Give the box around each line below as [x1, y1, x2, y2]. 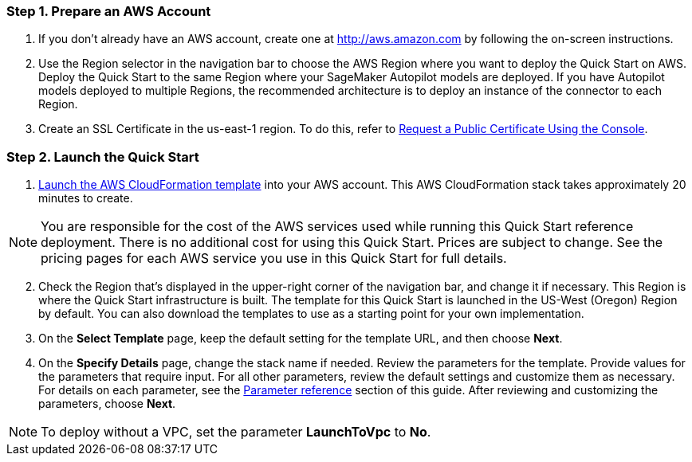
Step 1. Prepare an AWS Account [6, 3, 211, 19]
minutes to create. [38, 191, 133, 206]
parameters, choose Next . [38, 397, 176, 411]
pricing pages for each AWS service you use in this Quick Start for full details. [41, 250, 507, 267]
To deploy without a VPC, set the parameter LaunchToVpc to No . [41, 424, 431, 440]
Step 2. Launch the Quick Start [6, 148, 199, 165]
